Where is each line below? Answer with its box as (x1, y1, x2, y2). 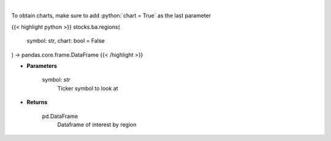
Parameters (26, 62, 58, 70)
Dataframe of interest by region (57, 121, 137, 128)
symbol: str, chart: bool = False (26, 37, 105, 45)
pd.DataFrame (42, 112, 78, 120)
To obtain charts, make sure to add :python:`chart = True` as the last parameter (11, 12, 211, 20)
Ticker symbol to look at (57, 84, 118, 92)
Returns (26, 98, 48, 106)
